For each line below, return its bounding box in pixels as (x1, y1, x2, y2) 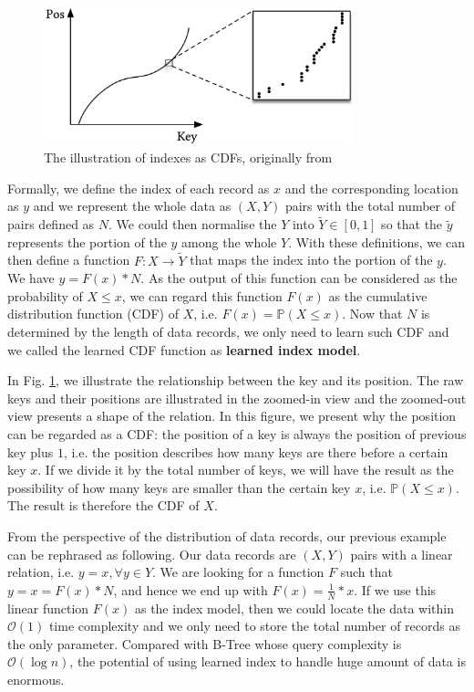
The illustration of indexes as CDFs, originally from (44, 148, 333, 167)
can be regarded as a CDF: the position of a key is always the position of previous (7, 425, 467, 444)
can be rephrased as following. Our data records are (7, 544, 296, 563)
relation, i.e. (7, 562, 75, 582)
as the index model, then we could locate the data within (134, 598, 455, 617)
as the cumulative (328, 286, 428, 305)
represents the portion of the (7, 232, 167, 251)
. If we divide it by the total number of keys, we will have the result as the (37, 460, 454, 479)
